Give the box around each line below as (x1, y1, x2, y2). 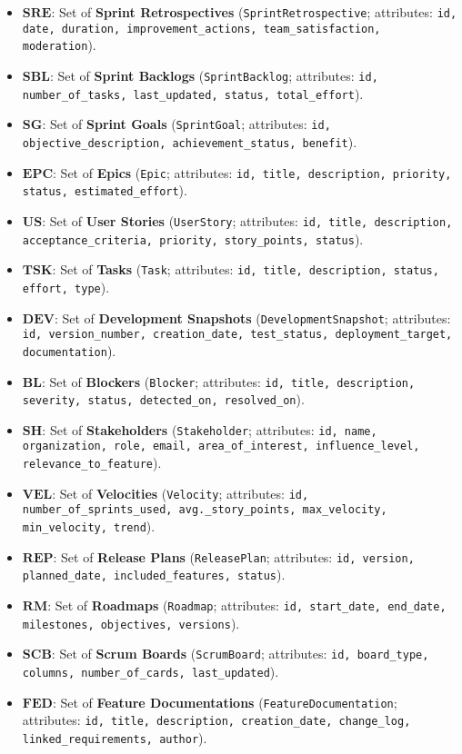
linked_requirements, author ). (22, 729, 207, 747)
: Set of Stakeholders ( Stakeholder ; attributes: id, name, (42, 420, 377, 439)
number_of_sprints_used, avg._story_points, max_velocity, (22, 503, 387, 517)
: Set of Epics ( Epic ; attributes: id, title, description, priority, (53, 163, 452, 182)
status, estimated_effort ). (22, 181, 187, 200)
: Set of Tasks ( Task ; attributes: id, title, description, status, (52, 260, 439, 279)
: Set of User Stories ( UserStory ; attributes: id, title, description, (42, 211, 453, 230)
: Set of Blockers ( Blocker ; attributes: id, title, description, (41, 372, 416, 391)
